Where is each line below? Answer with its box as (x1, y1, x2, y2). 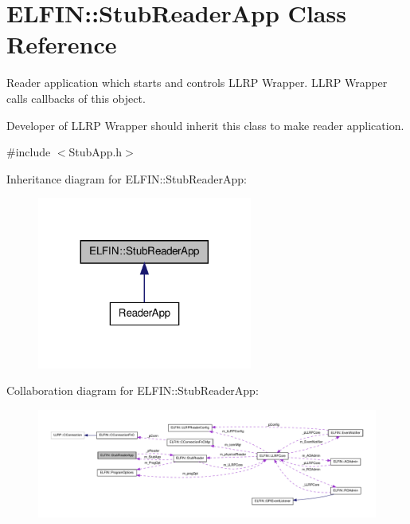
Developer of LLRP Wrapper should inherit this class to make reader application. (6, 116, 404, 133)
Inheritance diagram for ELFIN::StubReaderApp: (6, 170, 247, 187)
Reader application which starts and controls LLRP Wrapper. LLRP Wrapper (6, 74, 388, 91)
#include (6, 144, 51, 160)
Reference (6, 28, 117, 61)
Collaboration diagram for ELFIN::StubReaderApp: (6, 382, 259, 399)
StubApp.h (68, 144, 123, 160)
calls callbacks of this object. (6, 89, 146, 106)
